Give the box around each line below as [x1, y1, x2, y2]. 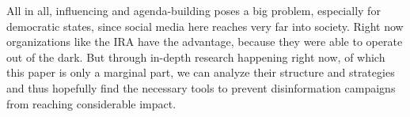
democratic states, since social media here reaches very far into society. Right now [6, 17, 404, 34]
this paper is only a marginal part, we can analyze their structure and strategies [6, 64, 395, 81]
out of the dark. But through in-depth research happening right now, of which [6, 48, 385, 65]
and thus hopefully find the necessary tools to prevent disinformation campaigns [6, 79, 396, 96]
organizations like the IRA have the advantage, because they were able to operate [6, 33, 403, 50]
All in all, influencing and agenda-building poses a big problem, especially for [6, 2, 381, 18]
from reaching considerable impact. [6, 95, 177, 111]
